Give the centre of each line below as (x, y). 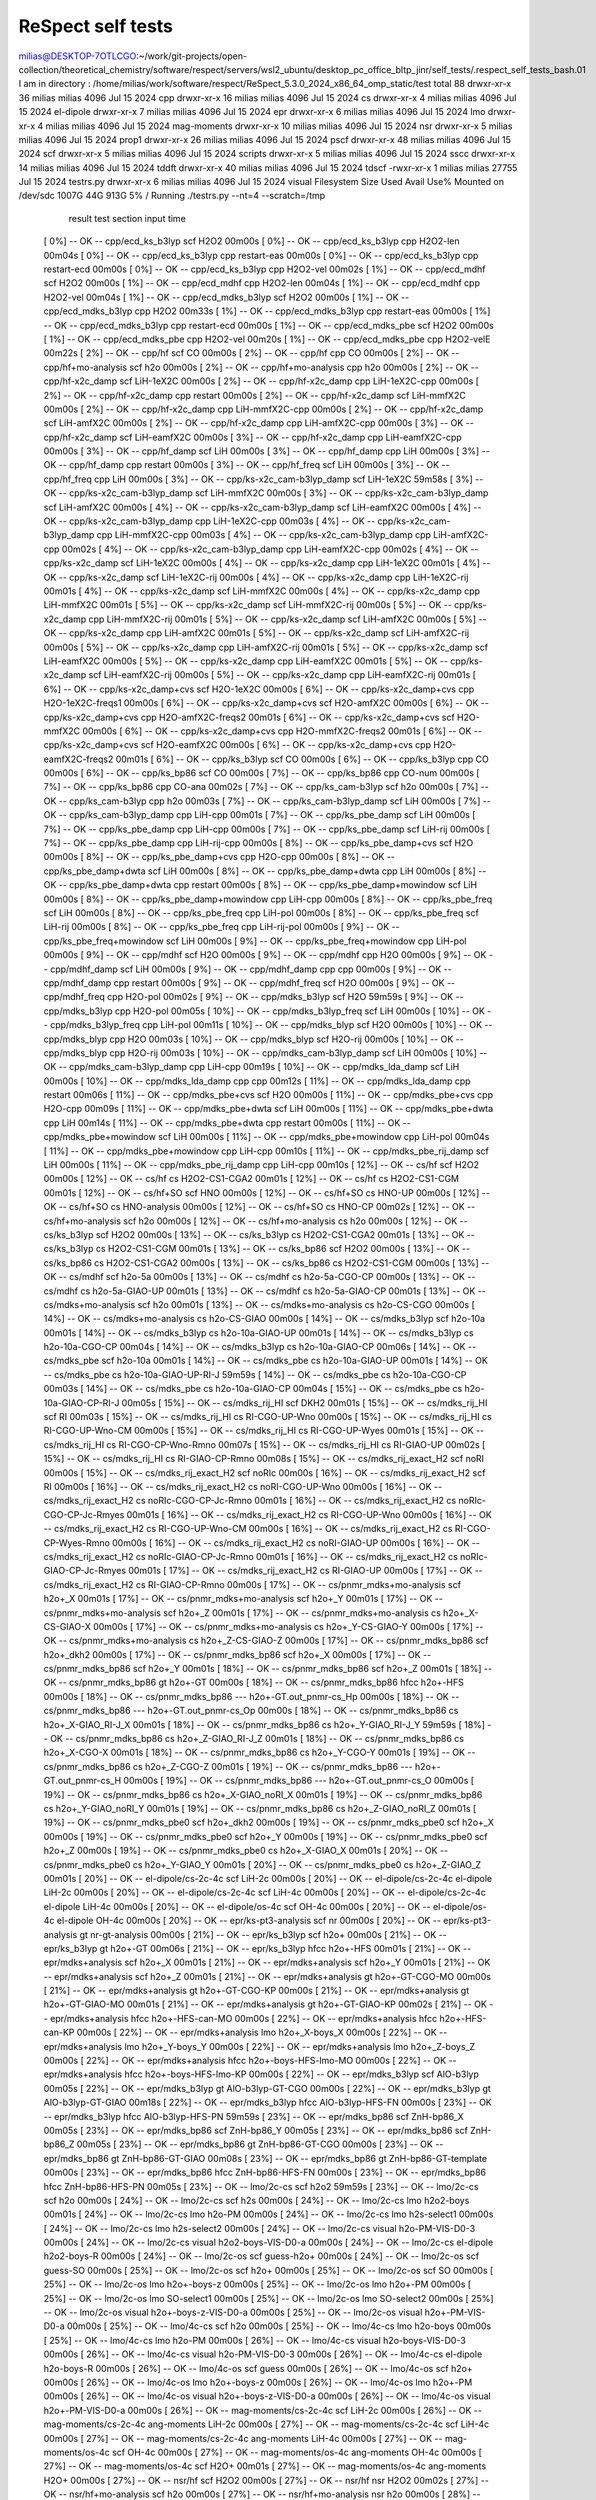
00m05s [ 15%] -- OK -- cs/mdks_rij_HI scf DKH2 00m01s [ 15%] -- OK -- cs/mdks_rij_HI (304, 1402)
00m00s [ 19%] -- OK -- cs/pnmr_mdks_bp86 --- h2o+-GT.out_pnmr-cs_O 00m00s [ (299, 1781)
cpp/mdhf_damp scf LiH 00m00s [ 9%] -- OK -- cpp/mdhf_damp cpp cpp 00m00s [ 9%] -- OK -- (251, 969)
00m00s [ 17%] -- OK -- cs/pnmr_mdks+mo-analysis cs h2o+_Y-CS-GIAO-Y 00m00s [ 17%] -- (288, 1626)
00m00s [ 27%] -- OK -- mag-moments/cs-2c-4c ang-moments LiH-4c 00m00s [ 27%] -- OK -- (243, 2438)
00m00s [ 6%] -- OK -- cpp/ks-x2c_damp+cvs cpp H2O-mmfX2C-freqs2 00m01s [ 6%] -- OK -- (281, 731)
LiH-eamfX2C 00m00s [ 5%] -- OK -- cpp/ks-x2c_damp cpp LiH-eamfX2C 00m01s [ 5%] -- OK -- (246, 661)
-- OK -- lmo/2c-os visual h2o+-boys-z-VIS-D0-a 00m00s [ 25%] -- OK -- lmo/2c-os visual (233, 2312)
